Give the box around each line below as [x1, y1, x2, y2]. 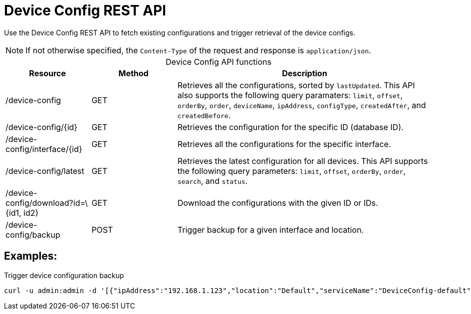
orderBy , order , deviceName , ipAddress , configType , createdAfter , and [177, 100, 426, 110]
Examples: [4, 250, 57, 263]
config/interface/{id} [5, 144, 82, 154]
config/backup [5, 229, 60, 240]
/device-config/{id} [5, 122, 78, 132]
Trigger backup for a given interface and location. [177, 224, 364, 235]
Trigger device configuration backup [4, 271, 124, 280]
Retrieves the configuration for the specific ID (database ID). [177, 122, 404, 132]
